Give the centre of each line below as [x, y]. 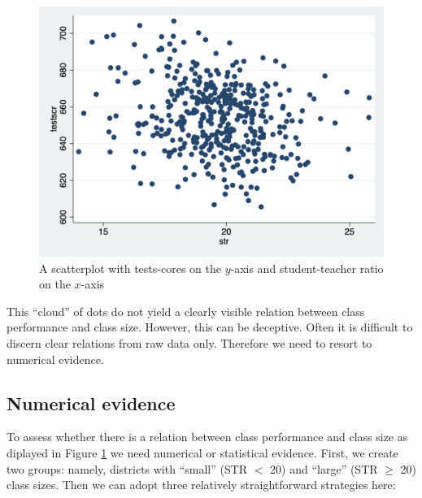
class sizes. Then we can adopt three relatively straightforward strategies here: [201, 485]
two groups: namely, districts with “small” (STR [127, 468]
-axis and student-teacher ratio [307, 268]
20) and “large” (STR [324, 468]
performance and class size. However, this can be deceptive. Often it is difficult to [210, 327]
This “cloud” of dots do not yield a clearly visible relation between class [186, 311]
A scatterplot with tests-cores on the [130, 268]
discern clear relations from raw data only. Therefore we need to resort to [189, 343]
